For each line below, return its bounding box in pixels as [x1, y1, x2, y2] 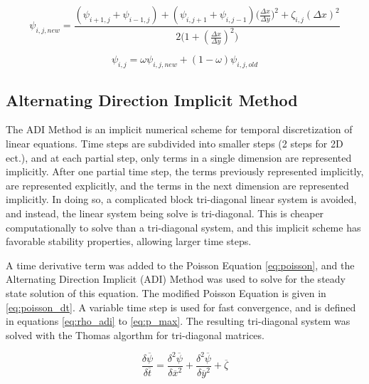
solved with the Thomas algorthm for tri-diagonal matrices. [6, 327, 264, 342]
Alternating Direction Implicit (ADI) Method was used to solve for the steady [6, 271, 346, 286]
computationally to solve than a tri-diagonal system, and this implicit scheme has [6, 219, 361, 234]
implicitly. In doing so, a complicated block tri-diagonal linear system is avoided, [6, 192, 357, 207]
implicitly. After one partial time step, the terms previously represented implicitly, [6, 164, 364, 179]
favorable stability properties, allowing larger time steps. [6, 234, 252, 249]
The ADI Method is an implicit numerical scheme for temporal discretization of [6, 122, 353, 137]
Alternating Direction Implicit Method [6, 88, 298, 110]
